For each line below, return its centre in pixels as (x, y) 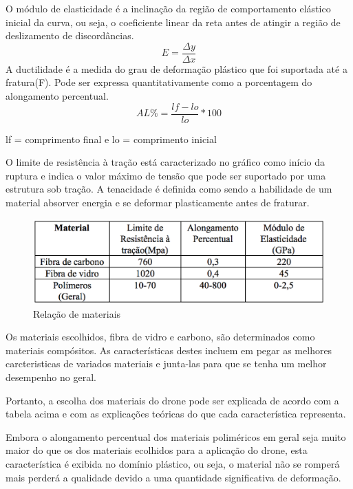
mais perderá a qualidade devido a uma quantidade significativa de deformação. (173, 477)
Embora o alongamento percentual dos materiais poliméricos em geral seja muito (176, 436)
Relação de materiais (77, 313)
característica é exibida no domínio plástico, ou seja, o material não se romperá (173, 463)
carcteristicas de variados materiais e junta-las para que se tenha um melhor (166, 363)
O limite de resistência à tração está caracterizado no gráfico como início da (165, 162)
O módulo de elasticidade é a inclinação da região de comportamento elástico (168, 8)
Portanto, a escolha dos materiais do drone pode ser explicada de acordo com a (172, 400)
